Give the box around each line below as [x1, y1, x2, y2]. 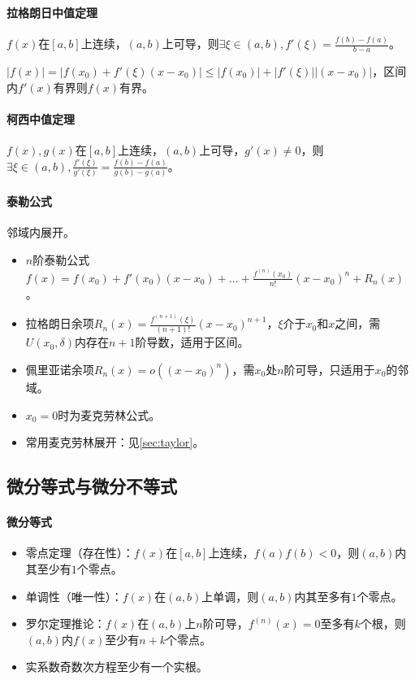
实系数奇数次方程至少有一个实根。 [25, 658, 208, 675]
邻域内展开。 [6, 224, 75, 241]
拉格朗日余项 [25, 315, 94, 332]
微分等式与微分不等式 [6, 473, 177, 499]
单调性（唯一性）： [25, 587, 123, 604]
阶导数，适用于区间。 [135, 333, 249, 351]
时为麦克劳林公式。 [58, 406, 161, 423]
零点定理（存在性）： [25, 544, 134, 561]
